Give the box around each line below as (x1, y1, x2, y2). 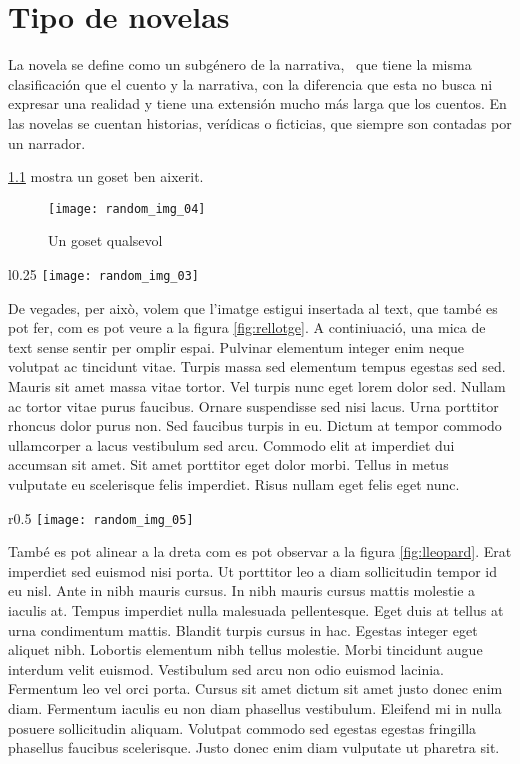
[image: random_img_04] (48, 201, 206, 216)
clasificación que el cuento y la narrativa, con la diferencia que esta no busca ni (8, 73, 493, 94)
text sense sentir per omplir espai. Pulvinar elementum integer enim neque (8, 336, 465, 357)
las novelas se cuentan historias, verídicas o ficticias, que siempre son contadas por (8, 112, 512, 133)
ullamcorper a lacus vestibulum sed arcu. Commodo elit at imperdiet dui (8, 434, 455, 455)
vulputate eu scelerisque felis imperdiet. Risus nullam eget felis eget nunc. (8, 473, 460, 494)
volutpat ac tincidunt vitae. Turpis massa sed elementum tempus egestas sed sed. (8, 356, 506, 377)
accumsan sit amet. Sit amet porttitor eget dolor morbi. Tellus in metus (8, 454, 449, 475)
